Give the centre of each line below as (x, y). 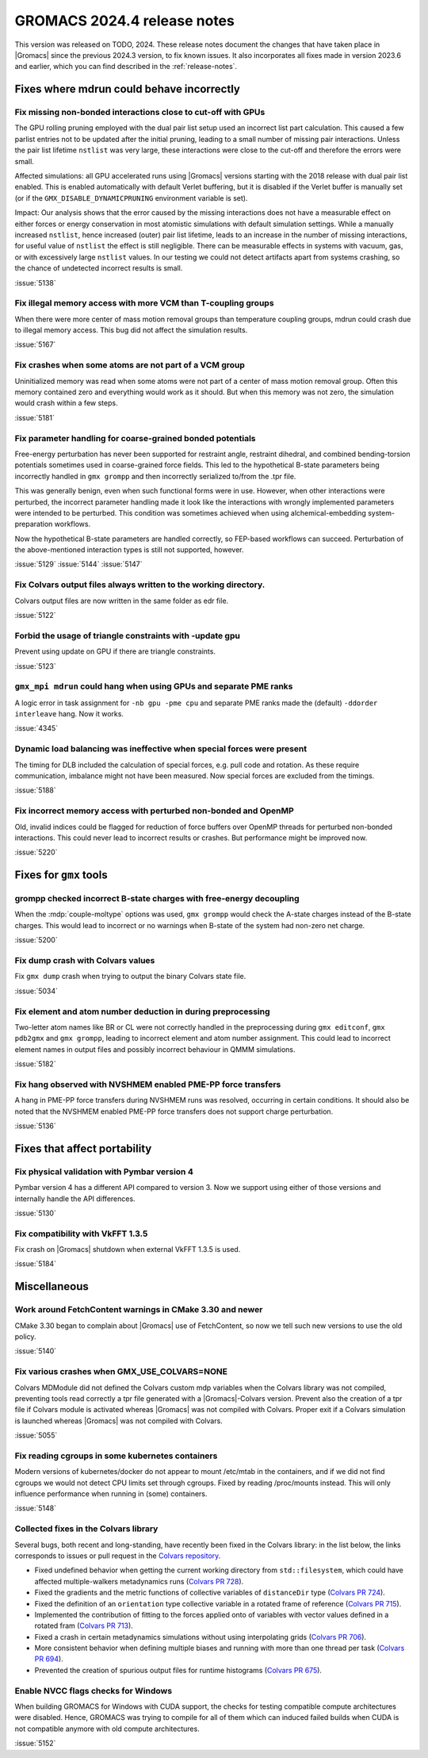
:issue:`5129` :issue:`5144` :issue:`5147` (78, 564)
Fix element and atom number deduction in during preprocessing (142, 1011)
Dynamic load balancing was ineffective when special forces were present (161, 749)
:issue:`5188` (36, 790)
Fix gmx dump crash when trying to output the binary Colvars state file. (130, 977)
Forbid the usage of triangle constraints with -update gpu (128, 635)
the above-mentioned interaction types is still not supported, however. (129, 550)
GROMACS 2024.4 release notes (125, 21)
